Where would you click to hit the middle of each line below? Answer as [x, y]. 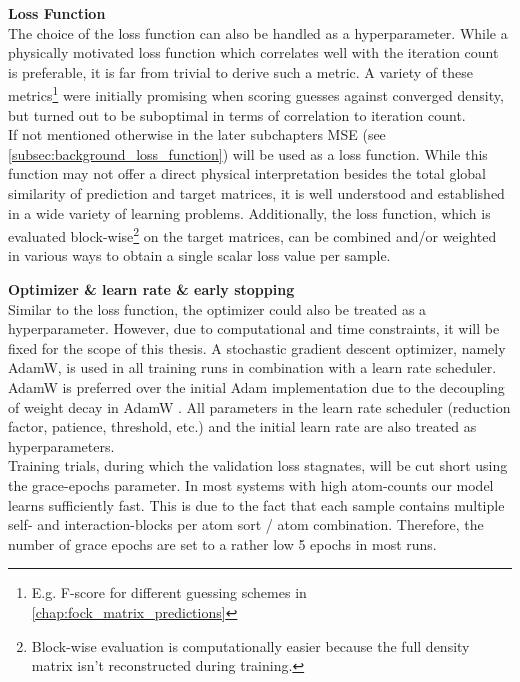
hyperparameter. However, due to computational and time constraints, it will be [254, 328]
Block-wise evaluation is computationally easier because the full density [250, 645]
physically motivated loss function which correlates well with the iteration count [253, 52]
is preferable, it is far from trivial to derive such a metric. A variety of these [240, 71]
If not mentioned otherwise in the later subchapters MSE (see [197, 134]
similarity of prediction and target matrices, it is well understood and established [256, 193]
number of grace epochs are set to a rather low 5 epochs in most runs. [222, 543]
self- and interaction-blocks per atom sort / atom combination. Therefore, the [246, 524]
